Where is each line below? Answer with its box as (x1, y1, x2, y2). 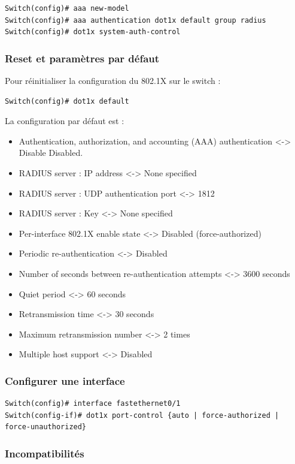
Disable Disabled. (19, 146, 83, 159)
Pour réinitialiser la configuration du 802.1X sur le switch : (5, 74, 221, 86)
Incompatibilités (5, 445, 84, 460)
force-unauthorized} (5, 423, 87, 432)
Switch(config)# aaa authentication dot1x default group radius (5, 16, 266, 25)
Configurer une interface (5, 373, 125, 388)
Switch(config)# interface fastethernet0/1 (5, 399, 181, 408)
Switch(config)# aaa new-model (5, 4, 129, 13)
